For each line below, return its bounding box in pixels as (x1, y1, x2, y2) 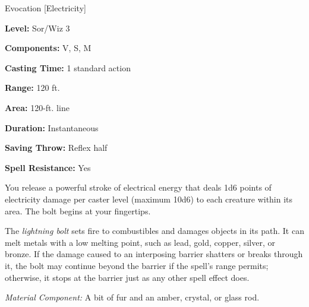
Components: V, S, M (5, 42, 92, 54)
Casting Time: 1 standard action (5, 61, 131, 74)
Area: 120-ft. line (5, 101, 70, 113)
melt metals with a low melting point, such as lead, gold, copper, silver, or (5, 236, 276, 248)
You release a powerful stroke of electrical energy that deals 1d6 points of (5, 181, 272, 194)
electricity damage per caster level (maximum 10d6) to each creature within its (5, 192, 293, 205)
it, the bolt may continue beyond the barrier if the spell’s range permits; (5, 259, 269, 271)
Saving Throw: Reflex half (5, 141, 108, 154)
